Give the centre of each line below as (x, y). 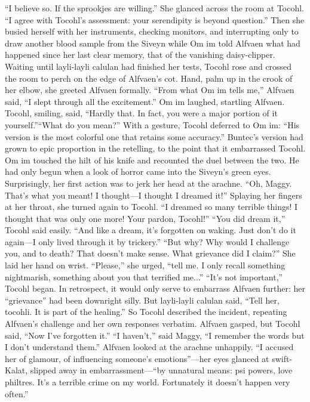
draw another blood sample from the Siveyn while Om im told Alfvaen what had (153, 43)
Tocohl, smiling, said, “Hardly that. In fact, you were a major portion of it (141, 113)
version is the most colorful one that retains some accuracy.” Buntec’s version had (154, 136)
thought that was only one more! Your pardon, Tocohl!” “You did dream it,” (145, 218)
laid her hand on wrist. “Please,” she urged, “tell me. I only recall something (145, 265)
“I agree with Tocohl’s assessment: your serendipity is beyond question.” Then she (155, 19)
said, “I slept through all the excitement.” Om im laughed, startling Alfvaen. (145, 101)
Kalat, (16, 370)
